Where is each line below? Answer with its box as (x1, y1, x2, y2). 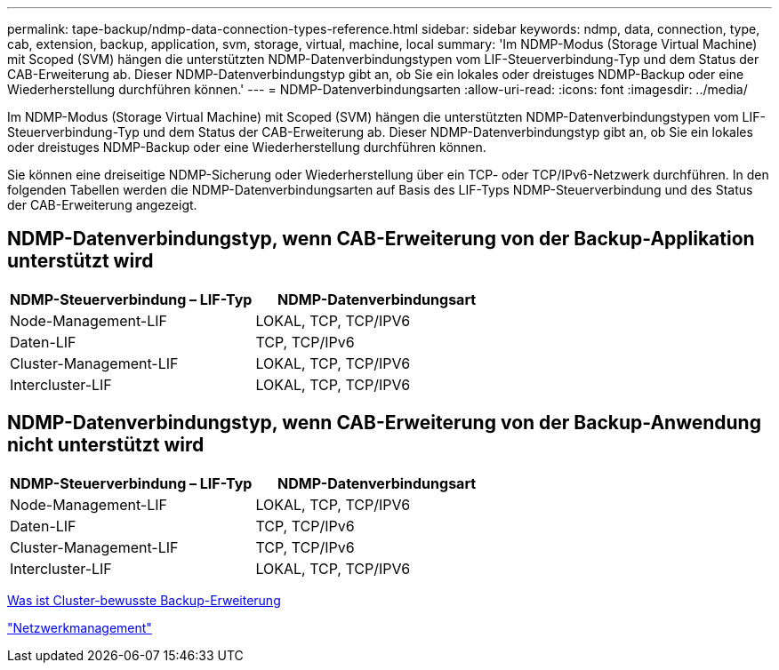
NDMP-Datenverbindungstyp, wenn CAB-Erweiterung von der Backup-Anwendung (7, 411, 761, 435)
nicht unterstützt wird (7, 434, 205, 457)
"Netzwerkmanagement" (7, 619, 152, 635)
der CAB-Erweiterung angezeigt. (7, 197, 197, 212)
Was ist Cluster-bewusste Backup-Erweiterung (7, 592, 281, 608)
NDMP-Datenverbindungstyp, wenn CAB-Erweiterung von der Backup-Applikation (7, 227, 755, 251)
